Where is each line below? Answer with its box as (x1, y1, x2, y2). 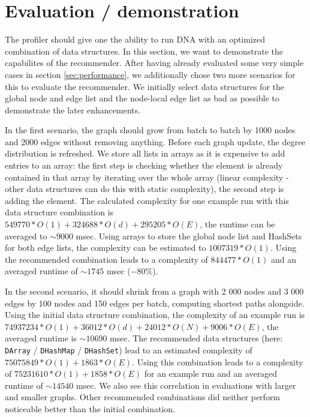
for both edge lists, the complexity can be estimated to (5, 241, 206, 254)
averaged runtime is (5, 332, 77, 344)
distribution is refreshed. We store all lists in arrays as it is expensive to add (5, 147, 285, 160)
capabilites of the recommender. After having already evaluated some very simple (5, 56, 304, 69)
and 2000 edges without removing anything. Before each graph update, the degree (5, 135, 306, 148)
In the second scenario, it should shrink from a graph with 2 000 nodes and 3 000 (5, 285, 304, 297)
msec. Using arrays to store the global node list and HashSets (76, 229, 302, 242)
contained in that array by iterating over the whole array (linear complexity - (5, 170, 289, 183)
